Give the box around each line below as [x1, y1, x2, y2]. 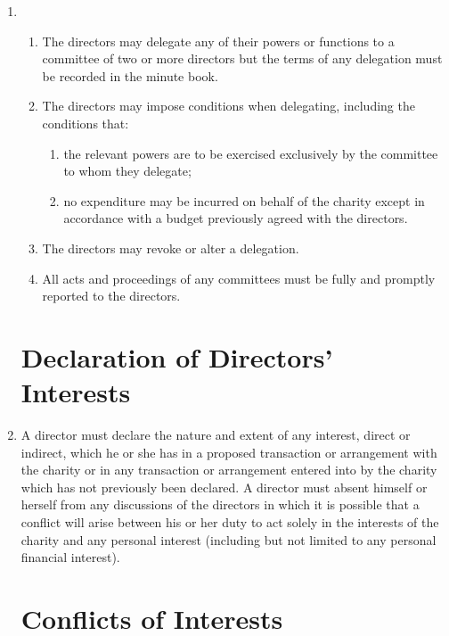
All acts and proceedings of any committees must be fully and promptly [42, 268, 436, 287]
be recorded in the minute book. [42, 66, 218, 85]
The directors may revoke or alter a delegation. [42, 238, 299, 257]
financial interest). [20, 548, 120, 566]
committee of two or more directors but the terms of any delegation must [42, 49, 443, 68]
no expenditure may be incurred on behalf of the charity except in [63, 191, 425, 210]
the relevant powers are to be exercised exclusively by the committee [63, 144, 438, 162]
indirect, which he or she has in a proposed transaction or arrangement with [20, 442, 437, 461]
